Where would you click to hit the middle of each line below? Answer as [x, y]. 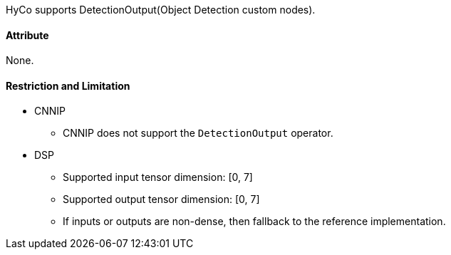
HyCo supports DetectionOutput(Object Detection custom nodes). [161, 10]
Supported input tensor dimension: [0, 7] [158, 177]
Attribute [27, 35]
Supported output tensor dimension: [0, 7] [161, 199]
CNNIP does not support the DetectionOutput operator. [198, 133]
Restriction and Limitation [68, 85]
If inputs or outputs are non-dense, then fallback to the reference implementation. [254, 222]
